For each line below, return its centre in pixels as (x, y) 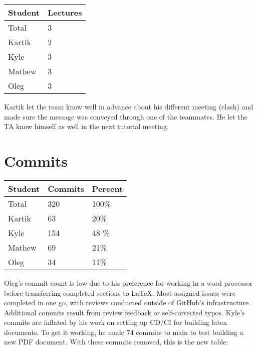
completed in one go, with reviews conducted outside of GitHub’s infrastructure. (127, 303)
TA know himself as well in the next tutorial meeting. (86, 126)
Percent (107, 188)
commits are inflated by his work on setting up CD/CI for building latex (115, 322)
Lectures (65, 12)
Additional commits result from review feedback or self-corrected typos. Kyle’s (124, 312)
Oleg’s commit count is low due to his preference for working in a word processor (128, 282)
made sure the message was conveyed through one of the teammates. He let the (126, 116)
